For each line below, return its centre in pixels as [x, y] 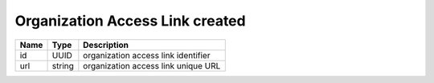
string [63, 65]
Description [106, 45]
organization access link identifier [147, 55]
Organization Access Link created [130, 21]
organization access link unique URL [152, 65]
